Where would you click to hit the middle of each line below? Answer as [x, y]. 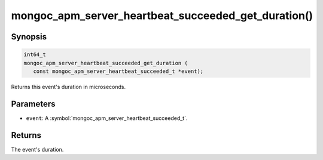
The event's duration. [37, 149]
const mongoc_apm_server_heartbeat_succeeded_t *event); [118, 71]
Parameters [33, 104]
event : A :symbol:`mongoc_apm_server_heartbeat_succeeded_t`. [107, 118]
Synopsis [29, 37]
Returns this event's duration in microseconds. [68, 87]
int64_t [35, 55]
